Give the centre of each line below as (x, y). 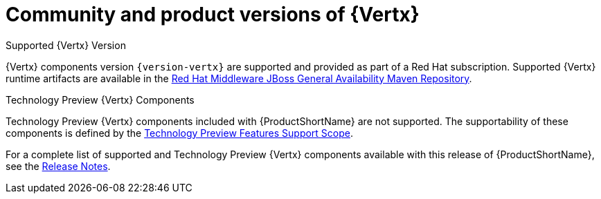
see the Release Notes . (58, 166)
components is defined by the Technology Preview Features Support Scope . (180, 133)
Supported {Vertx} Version (66, 45)
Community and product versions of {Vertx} (213, 15)
